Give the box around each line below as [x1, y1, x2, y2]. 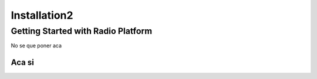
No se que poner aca [11, 42, 62, 49]
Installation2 [11, 9, 73, 22]
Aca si [11, 57, 35, 67]
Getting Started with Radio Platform [11, 26, 153, 36]
